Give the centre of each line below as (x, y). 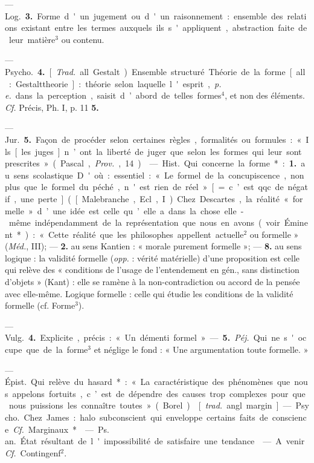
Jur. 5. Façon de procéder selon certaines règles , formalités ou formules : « (153, 139)
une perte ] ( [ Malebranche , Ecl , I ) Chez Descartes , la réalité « (155, 198)
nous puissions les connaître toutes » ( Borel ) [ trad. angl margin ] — (150, 405)
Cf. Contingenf (33, 452)
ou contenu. (83, 39)
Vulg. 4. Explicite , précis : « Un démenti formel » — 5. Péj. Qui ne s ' (149, 337)
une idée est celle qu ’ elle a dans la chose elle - (148, 210)
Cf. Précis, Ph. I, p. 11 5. (52, 107)
